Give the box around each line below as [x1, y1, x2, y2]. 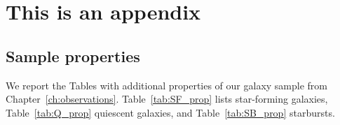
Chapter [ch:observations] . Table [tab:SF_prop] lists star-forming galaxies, [6, 91, 328, 106]
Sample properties [6, 45, 140, 66]
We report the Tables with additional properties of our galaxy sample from [6, 78, 328, 92]
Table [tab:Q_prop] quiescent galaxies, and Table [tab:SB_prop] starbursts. [6, 105, 335, 119]
